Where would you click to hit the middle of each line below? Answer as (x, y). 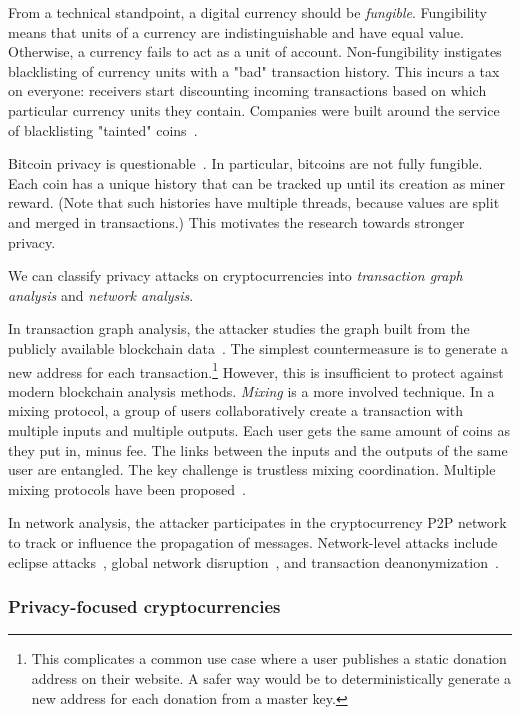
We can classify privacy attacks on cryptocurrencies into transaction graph (235, 275)
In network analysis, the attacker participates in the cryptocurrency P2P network (257, 522)
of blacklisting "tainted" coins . (103, 129)
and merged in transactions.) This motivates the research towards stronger (236, 221)
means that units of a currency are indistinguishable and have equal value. (236, 31)
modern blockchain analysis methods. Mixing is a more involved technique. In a (251, 390)
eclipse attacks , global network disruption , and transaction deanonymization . (253, 561)
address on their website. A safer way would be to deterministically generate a (271, 677)
